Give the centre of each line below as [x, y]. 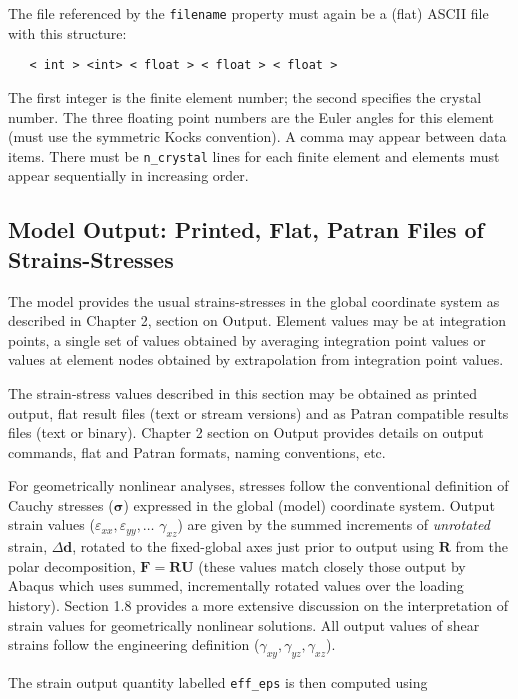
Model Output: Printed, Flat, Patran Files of [246, 229]
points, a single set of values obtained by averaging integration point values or [247, 339]
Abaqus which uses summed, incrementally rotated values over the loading [236, 585]
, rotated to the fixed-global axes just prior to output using [253, 546]
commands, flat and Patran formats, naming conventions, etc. [197, 451]
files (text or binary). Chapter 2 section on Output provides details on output [246, 432]
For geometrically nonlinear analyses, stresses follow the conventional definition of [258, 485]
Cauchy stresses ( [61, 504]
